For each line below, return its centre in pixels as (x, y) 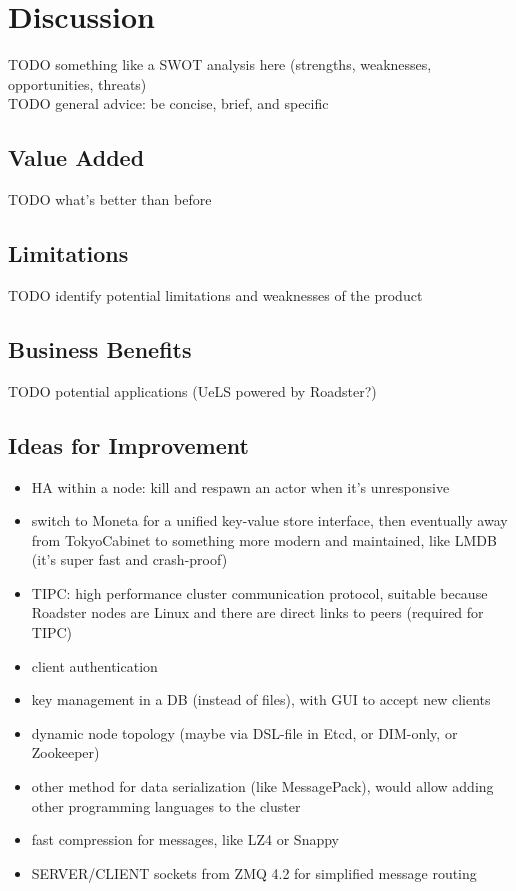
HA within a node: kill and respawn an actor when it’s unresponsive (240, 486)
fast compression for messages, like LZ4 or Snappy (185, 839)
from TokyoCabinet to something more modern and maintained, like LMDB (264, 539)
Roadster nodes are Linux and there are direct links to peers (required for (257, 612)
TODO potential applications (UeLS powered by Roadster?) (192, 390)
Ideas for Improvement (128, 444)
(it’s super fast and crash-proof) (129, 559)
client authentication (94, 665)
